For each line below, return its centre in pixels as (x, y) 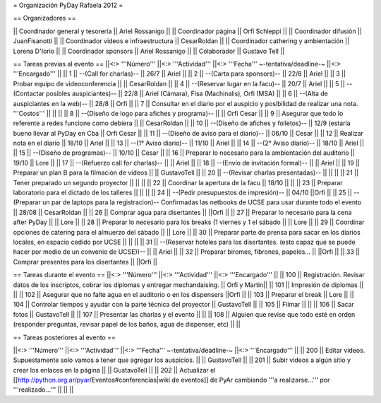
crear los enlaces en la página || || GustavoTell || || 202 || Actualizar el (114, 370)
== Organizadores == (44, 18)
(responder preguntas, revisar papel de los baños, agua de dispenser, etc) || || (127, 325)
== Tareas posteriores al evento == (64, 337)
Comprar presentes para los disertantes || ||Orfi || (85, 262)
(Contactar (29, 94)
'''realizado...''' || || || (43, 390)
